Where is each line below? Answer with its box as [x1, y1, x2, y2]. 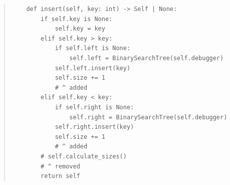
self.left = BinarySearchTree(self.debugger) [69, 54, 224, 62]
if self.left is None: [55, 45, 131, 52]
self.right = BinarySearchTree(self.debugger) [69, 113, 227, 121]
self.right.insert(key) [55, 123, 134, 131]
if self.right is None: [55, 103, 134, 111]
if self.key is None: [41, 15, 113, 23]
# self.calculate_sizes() [41, 152, 127, 160]
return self [41, 172, 80, 180]
